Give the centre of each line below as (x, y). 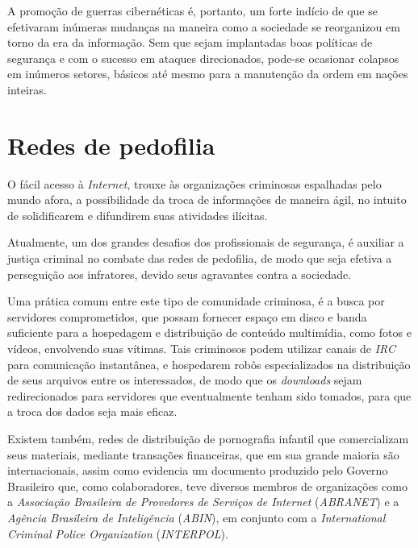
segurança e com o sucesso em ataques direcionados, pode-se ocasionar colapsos (203, 58)
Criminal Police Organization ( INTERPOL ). (118, 533)
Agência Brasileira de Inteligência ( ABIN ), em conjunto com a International (196, 517)
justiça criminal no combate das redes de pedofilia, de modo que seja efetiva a (200, 258)
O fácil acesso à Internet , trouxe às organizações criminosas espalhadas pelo (194, 183)
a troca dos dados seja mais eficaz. (92, 411)
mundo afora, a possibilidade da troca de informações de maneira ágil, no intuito (207, 199)
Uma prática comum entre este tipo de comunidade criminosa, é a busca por (196, 301)
